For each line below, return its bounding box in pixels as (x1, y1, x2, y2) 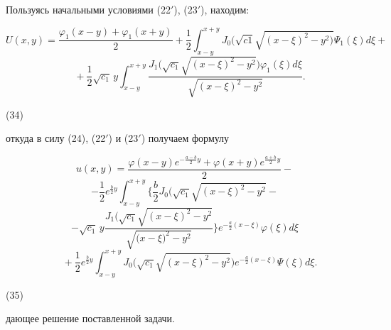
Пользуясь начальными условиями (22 (6, 2, 171, 16)
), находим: (200, 2, 250, 16)
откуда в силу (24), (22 (6, 131, 106, 145)
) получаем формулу (141, 131, 230, 145)
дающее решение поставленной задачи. (6, 311, 176, 326)
